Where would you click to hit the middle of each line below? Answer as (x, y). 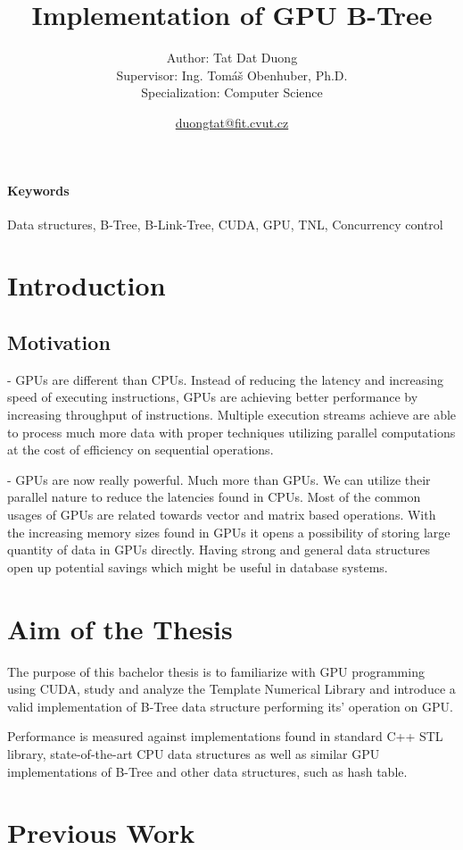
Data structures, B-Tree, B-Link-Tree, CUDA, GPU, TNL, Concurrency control (225, 224)
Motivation (59, 342)
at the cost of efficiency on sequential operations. (141, 450)
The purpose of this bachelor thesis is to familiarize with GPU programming (216, 671)
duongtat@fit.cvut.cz (232, 122)
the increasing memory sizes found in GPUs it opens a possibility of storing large (229, 532)
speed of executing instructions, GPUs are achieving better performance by (213, 397)
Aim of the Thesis (120, 628)
